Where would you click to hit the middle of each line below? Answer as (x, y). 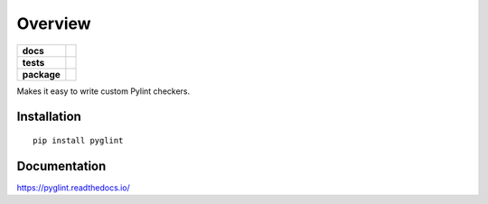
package (41, 74)
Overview (54, 23)
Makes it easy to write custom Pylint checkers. (103, 91)
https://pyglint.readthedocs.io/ (73, 187)
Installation (49, 117)
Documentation (61, 166)
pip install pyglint (78, 140)
